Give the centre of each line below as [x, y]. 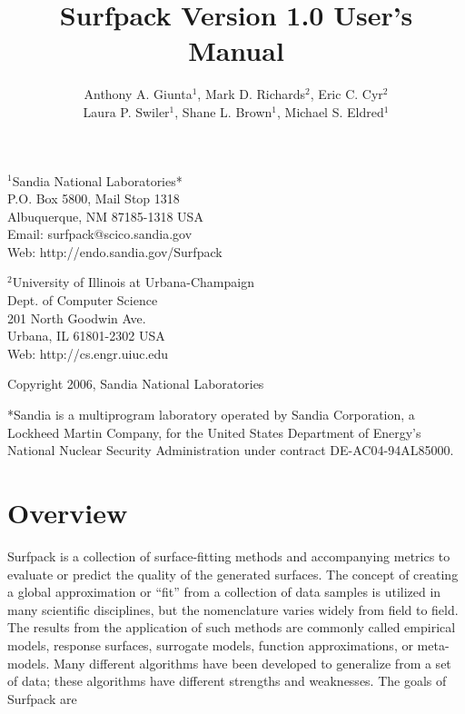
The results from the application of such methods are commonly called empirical [232, 627]
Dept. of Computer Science [83, 300]
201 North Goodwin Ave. [77, 317]
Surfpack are [42, 698]
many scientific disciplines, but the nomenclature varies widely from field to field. [233, 609]
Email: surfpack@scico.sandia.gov [100, 234]
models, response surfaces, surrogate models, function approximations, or [210, 645]
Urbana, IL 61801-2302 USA [86, 336]
